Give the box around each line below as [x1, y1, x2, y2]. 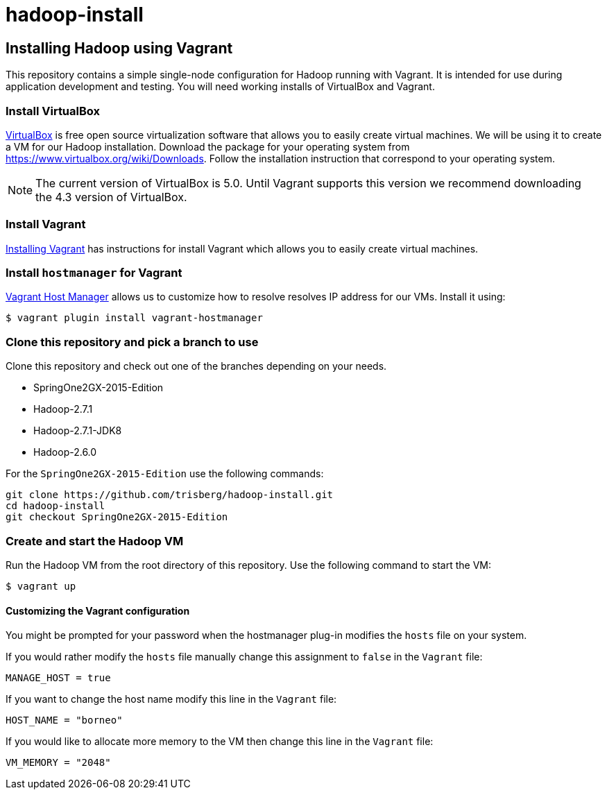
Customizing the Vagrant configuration [6, 604, 190, 617]
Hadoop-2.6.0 [33, 446, 97, 459]
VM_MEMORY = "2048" [6, 757, 111, 769]
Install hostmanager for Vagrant [6, 266, 182, 280]
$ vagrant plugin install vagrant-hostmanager [6, 312, 263, 324]
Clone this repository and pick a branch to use [6, 334, 259, 349]
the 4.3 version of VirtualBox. [35, 189, 187, 204]
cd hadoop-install [6, 500, 105, 512]
